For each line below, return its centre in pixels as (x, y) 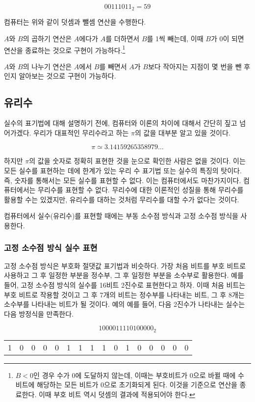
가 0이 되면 (227, 39)
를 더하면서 (123, 39)
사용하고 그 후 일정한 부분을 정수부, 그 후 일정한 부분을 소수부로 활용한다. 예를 (124, 275)
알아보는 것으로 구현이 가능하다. (67, 76)
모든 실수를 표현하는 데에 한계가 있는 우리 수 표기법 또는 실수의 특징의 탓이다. (123, 171)
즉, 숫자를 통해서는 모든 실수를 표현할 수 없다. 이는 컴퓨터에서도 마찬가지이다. (123, 180)
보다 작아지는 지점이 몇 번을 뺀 (195, 66)
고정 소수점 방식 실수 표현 (51, 247)
